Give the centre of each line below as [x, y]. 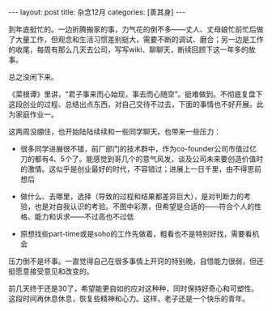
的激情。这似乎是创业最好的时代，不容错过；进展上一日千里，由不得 [134, 169]
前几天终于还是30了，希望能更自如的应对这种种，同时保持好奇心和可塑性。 [134, 288]
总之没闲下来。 [33, 77]
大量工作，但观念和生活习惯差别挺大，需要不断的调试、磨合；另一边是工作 [139, 39]
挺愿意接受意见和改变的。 [51, 271]
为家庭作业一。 [33, 114]
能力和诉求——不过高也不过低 [84, 217]
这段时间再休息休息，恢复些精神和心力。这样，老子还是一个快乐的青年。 [129, 298]
